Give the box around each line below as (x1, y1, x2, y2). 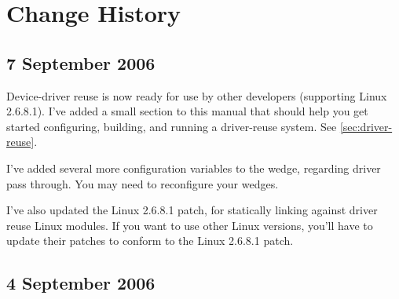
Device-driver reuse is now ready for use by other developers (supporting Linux (6, 87, 387, 104)
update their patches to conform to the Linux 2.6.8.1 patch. (6, 232, 294, 249)
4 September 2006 (6, 271, 156, 295)
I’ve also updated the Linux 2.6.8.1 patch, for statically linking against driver (6, 202, 378, 218)
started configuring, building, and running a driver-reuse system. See (6, 118, 337, 134)
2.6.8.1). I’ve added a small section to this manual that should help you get (6, 103, 368, 119)
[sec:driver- (339, 118, 393, 134)
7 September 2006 (6, 50, 156, 75)
